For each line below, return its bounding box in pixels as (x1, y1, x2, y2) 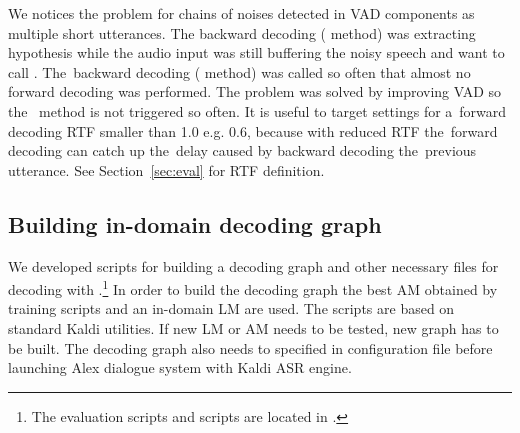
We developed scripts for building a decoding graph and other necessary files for (8, 255, 499, 276)
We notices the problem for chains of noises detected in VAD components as (8, 3, 475, 23)
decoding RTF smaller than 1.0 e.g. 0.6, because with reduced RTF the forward (8, 120, 498, 141)
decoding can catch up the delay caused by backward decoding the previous (8, 140, 477, 161)
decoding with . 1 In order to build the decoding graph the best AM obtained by (8, 276, 498, 299)
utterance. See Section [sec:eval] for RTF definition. (8, 159, 325, 180)
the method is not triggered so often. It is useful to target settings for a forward (8, 100, 507, 121)
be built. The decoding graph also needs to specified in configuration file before (8, 337, 493, 358)
